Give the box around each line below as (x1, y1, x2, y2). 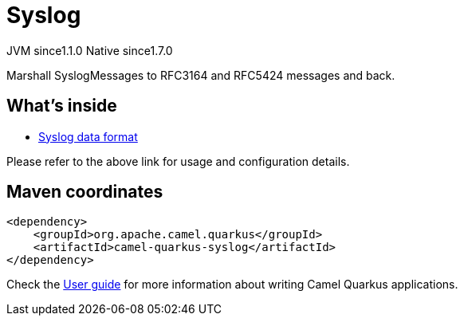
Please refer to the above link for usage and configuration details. (6, 154, 350, 168)
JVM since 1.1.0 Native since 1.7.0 (6, 43, 173, 57)
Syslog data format (38, 129, 138, 143)
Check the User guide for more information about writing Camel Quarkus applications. (6, 277, 458, 292)
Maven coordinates (6, 182, 163, 202)
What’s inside (6, 96, 117, 116)
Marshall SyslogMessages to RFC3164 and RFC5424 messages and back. (6, 68, 395, 82)
